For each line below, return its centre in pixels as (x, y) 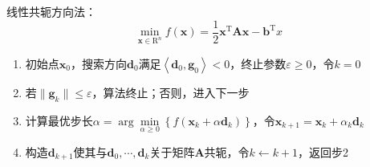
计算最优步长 (59, 120)
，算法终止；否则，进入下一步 (171, 92)
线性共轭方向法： (51, 11)
